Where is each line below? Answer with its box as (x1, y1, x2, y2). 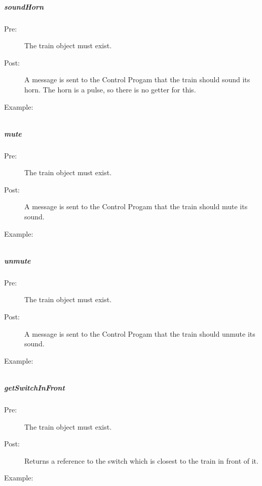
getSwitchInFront (4, 382, 65, 393)
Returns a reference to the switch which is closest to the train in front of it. (24, 455, 258, 466)
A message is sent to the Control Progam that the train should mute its (24, 201, 248, 212)
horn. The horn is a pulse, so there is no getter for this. (24, 84, 196, 94)
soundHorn (4, 1, 44, 12)
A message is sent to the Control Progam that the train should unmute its (24, 328, 255, 339)
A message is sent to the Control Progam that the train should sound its (24, 74, 250, 85)
